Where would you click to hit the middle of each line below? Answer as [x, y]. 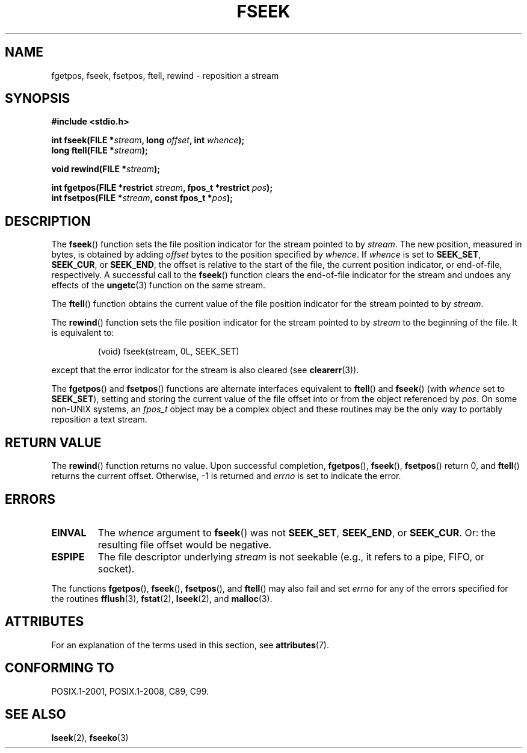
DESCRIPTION [48, 221]
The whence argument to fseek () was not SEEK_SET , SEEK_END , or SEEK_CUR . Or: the [297, 532]
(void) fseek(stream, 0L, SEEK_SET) [168, 352]
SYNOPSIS [38, 99]
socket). [116, 569]
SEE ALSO [35, 714]
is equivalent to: [83, 333]
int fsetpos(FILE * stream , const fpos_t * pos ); [142, 198]
